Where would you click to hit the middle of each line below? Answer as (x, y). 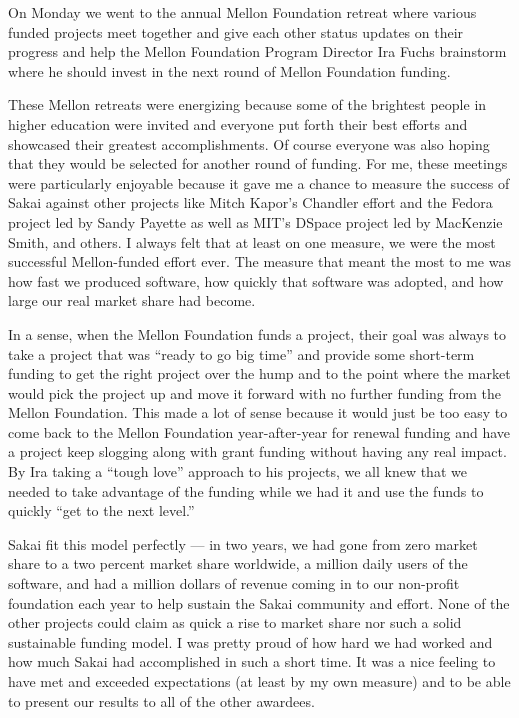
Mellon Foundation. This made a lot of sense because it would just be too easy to (258, 412)
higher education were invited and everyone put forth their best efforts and (238, 123)
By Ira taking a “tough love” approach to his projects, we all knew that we (237, 471)
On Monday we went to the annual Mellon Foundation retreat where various (242, 12)
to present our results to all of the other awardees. (161, 700)
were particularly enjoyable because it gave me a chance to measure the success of (259, 182)
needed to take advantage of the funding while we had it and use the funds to (246, 490)
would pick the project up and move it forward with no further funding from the (255, 392)
